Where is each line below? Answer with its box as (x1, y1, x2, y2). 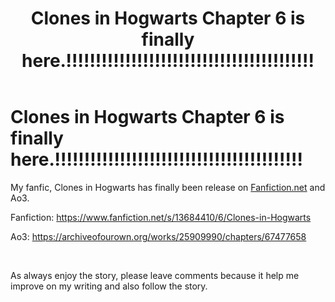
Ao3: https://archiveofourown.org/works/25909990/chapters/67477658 (10, 230, 307, 242)
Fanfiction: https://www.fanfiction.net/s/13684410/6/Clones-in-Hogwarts (10, 211, 312, 223)
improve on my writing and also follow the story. (10, 280, 208, 292)
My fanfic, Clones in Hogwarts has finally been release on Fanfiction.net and (10, 181, 326, 193)
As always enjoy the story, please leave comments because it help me (10, 269, 300, 281)
